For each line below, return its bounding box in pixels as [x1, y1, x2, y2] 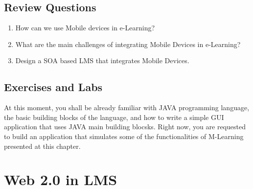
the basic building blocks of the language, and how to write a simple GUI [4, 112, 224, 122]
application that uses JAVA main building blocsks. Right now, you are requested [4, 121, 246, 132]
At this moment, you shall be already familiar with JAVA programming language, [4, 102, 250, 113]
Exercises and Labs [4, 79, 103, 94]
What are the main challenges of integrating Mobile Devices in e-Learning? [15, 39, 241, 49]
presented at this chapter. [4, 141, 81, 151]
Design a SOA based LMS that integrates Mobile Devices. [15, 55, 189, 66]
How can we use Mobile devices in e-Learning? [15, 23, 155, 33]
